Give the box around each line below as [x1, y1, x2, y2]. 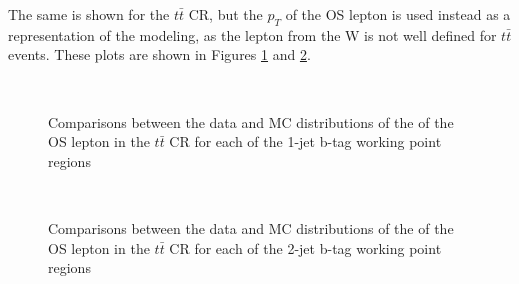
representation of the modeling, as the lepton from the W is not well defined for [8, 24, 497, 45]
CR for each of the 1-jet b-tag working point [169, 131, 442, 152]
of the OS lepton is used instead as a [285, 4, 511, 24]
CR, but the [188, 4, 263, 24]
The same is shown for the [8, 4, 170, 24]
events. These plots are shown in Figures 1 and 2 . [8, 44, 311, 65]
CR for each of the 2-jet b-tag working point [169, 237, 442, 258]
